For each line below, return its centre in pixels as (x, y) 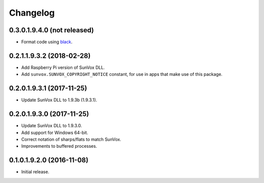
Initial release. (35, 172)
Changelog (32, 13)
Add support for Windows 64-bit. (55, 133)
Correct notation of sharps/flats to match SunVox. (71, 139)
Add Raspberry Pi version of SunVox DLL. (63, 67)
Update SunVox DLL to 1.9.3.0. (52, 126)
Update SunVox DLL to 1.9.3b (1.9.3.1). (59, 100)
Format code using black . (47, 42)
